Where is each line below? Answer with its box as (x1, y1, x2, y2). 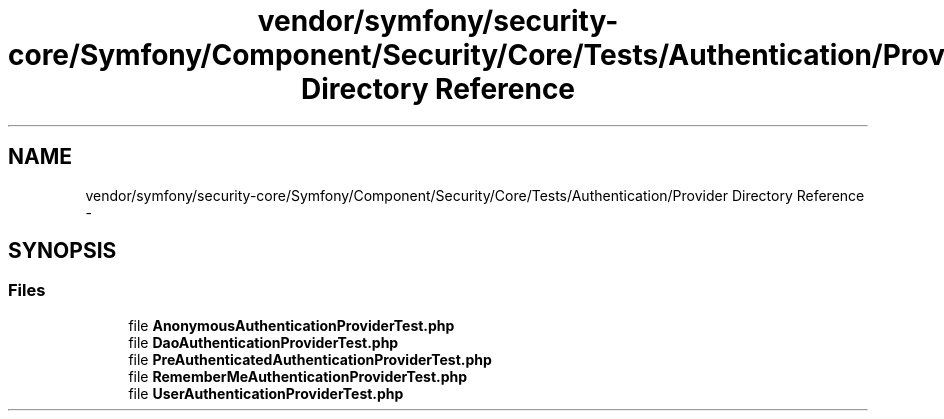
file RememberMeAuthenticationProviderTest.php (128, 367, 468, 385)
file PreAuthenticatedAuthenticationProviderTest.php (128, 350, 492, 368)
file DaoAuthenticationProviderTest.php (128, 333, 399, 351)
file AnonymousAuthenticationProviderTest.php (128, 316, 455, 334)
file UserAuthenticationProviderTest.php (128, 384, 404, 402)
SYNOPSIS (8, 238, 117, 264)
